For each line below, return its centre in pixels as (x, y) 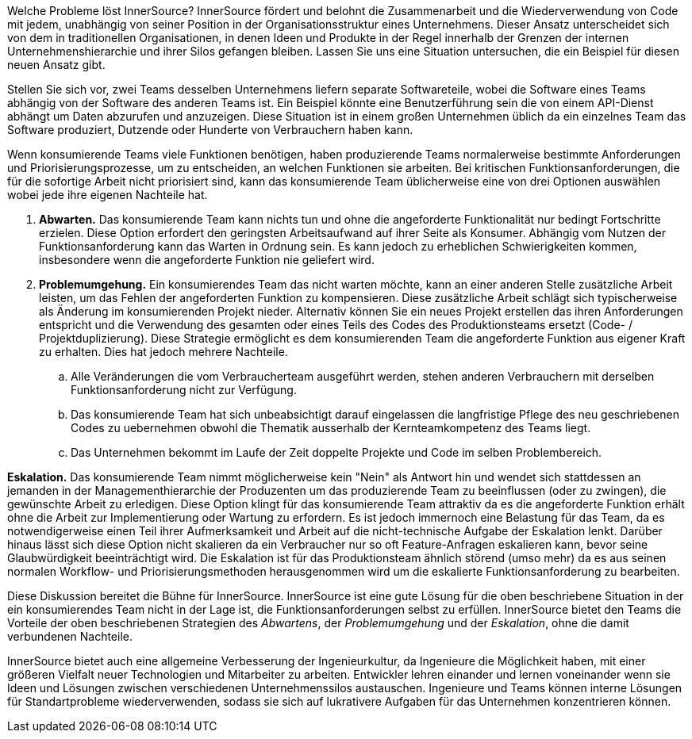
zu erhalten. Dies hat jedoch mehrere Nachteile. (163, 352)
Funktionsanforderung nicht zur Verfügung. (184, 390)
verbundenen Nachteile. (70, 636)
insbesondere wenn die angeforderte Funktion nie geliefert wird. (207, 260)
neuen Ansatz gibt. (56, 65)
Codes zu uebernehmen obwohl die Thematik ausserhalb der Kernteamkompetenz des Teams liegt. (331, 428)
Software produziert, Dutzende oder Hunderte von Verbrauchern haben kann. (210, 130)
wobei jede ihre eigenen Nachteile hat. (108, 195)
